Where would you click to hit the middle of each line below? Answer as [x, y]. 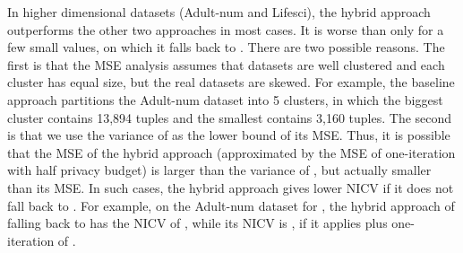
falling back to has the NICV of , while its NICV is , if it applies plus [197, 223]
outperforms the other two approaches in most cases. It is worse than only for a [226, 29]
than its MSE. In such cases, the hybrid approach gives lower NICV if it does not [231, 187]
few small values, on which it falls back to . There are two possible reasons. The [226, 47]
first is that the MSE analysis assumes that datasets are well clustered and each [226, 64]
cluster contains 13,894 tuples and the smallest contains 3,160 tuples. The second [230, 117]
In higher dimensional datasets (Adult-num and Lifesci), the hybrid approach [219, 12]
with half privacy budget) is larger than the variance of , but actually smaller [219, 170]
